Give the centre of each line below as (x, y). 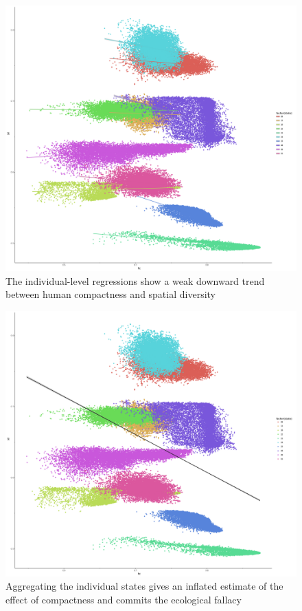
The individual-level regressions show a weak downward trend (135, 280)
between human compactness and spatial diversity (111, 294)
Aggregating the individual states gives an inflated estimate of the (144, 586)
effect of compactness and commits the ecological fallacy (124, 599)
